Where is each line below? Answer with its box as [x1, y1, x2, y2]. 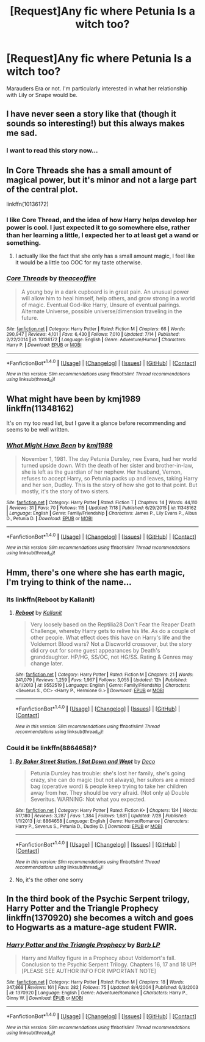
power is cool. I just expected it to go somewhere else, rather [6, 223, 190, 231]
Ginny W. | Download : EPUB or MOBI [6, 995, 84, 1002]
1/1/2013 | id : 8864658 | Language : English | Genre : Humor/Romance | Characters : [15, 818, 189, 824]
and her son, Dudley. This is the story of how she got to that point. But [21, 481, 198, 488]
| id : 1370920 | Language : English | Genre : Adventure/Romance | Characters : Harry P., [6, 990, 188, 996]
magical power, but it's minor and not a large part [6, 175, 197, 185]
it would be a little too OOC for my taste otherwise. [15, 259, 143, 266]
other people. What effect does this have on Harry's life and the [30, 634, 191, 642]
